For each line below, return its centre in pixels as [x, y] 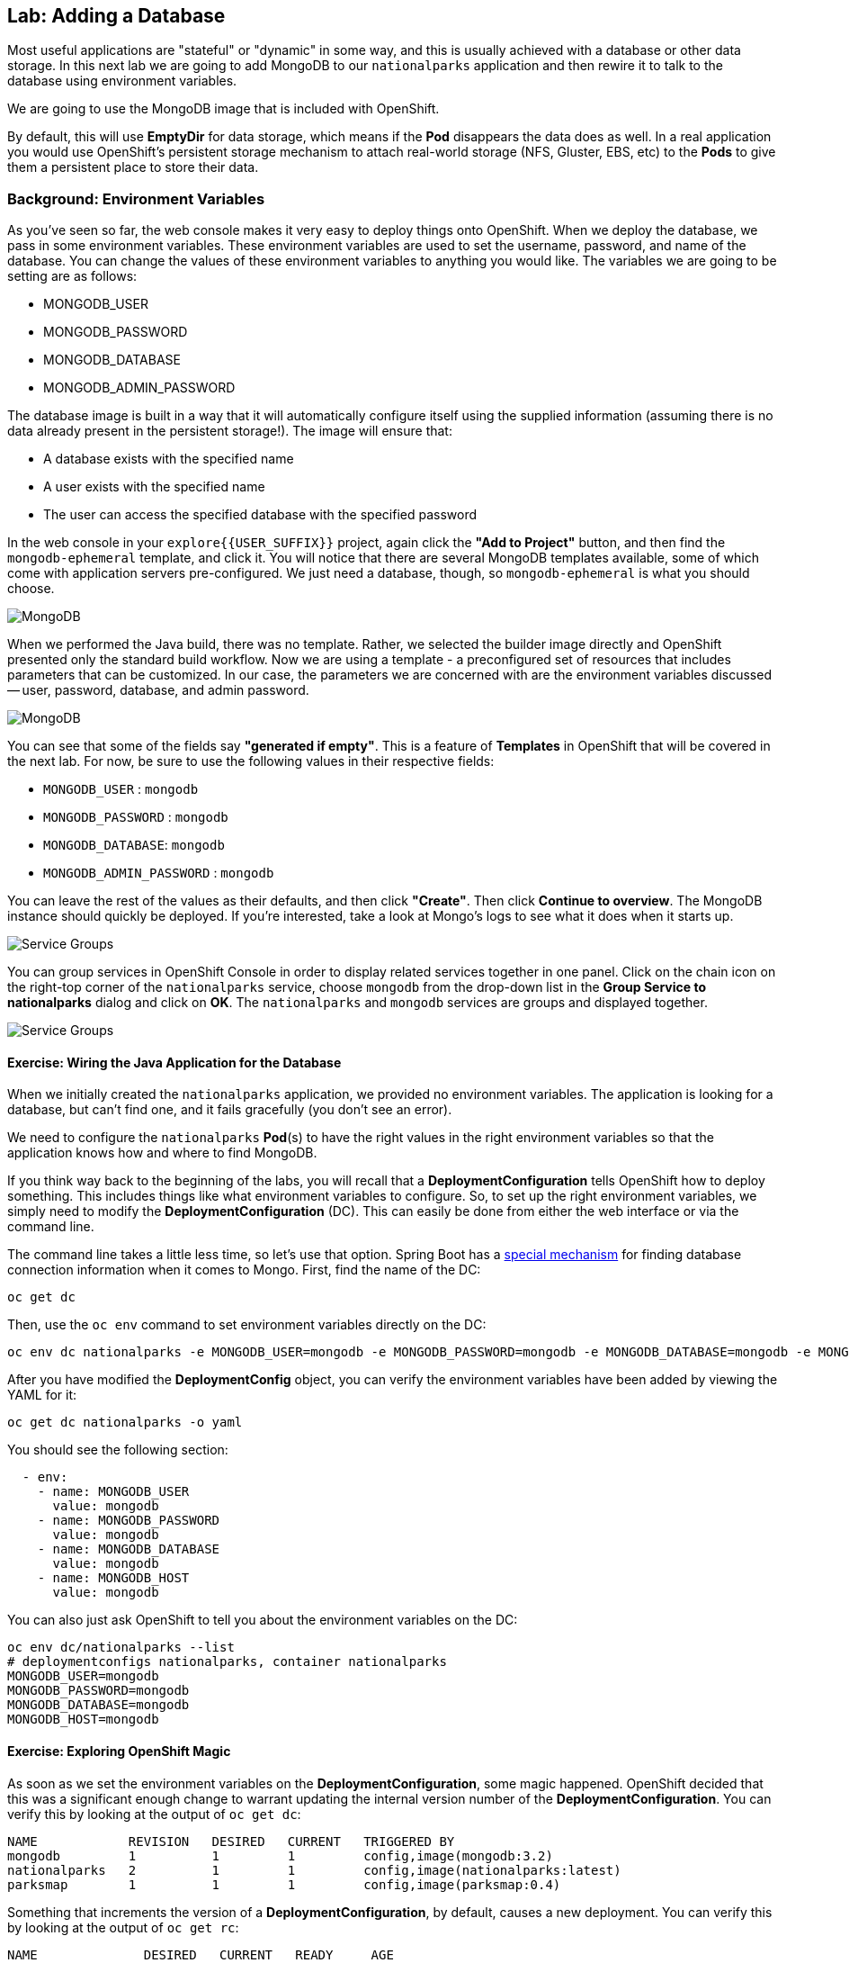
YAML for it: [42, 1395]
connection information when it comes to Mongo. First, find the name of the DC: [244, 1270]
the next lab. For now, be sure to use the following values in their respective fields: [251, 761]
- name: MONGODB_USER [113, 1492]
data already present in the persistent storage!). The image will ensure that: [230, 431]
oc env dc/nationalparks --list [121, 1648]
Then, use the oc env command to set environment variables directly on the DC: [247, 1325]
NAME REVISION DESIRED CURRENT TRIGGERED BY [231, 1841]
